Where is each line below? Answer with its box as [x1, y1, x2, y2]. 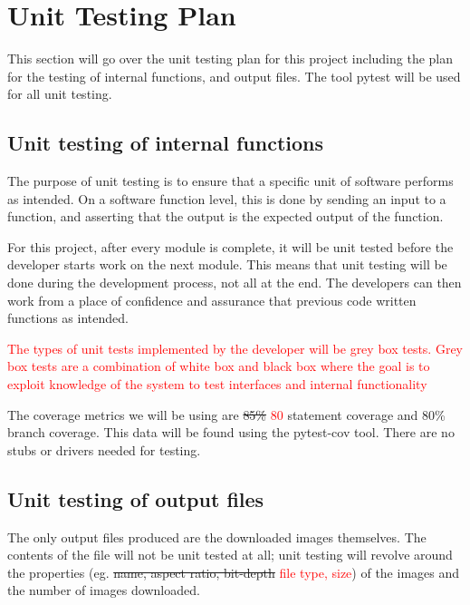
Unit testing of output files [7, 484, 264, 512]
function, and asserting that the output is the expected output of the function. [7, 207, 444, 226]
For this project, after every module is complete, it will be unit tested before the [7, 237, 454, 256]
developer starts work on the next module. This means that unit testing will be [7, 255, 447, 274]
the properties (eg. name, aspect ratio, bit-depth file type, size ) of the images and [7, 562, 460, 581]
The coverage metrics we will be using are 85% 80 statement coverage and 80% [7, 405, 446, 424]
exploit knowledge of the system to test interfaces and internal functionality [7, 375, 427, 394]
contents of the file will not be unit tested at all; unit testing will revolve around [7, 545, 453, 564]
